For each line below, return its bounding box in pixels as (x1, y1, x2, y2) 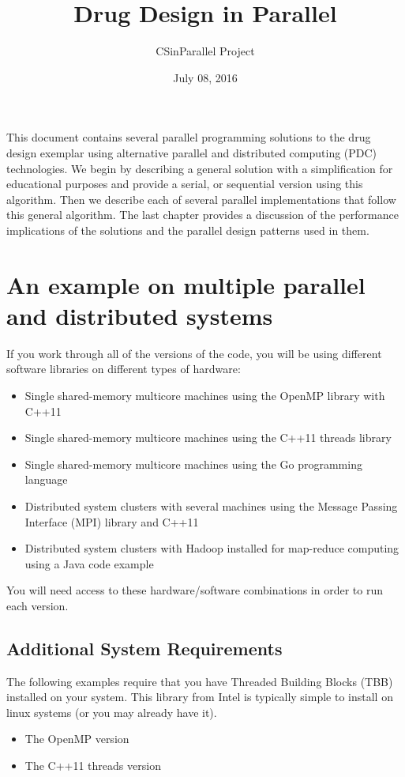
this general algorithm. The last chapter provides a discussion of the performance (6, 206, 399, 223)
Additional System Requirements (6, 636, 283, 660)
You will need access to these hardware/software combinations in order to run (6, 582, 383, 598)
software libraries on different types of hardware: (6, 360, 241, 377)
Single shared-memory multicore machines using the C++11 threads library (24, 429, 392, 446)
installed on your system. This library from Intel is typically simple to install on (6, 688, 393, 705)
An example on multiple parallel (6, 268, 366, 300)
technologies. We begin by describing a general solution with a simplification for (6, 160, 393, 176)
